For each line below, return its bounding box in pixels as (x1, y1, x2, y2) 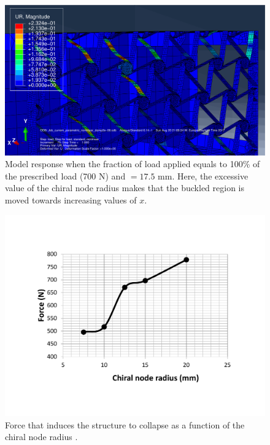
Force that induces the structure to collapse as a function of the (5, 418, 245, 431)
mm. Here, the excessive (158, 169, 249, 182)
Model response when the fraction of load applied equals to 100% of (5, 157, 260, 170)
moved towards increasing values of (5, 194, 137, 207)
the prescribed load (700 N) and (5, 169, 126, 182)
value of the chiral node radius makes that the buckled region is (5, 181, 245, 194)
